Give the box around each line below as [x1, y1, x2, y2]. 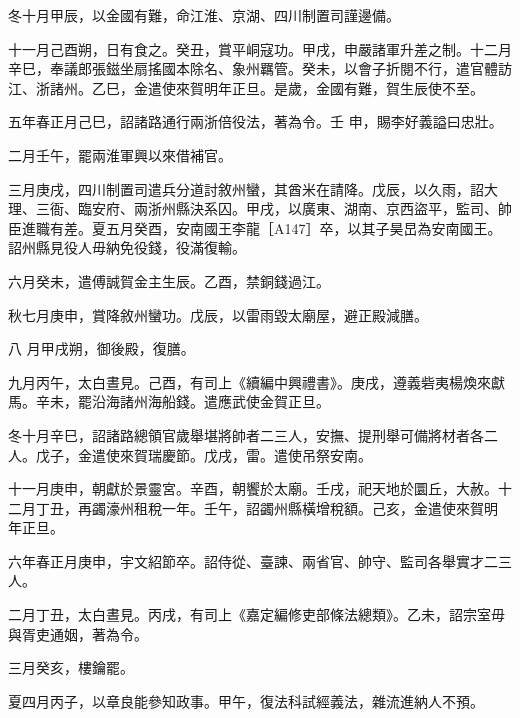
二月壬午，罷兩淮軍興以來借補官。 [8, 144, 232, 165]
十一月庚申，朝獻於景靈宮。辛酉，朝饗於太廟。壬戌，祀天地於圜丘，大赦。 [8, 478, 498, 499]
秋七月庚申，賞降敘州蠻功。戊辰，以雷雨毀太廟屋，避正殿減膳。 [8, 304, 428, 325]
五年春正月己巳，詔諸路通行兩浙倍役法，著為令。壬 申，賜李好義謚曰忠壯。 [8, 111, 503, 132]
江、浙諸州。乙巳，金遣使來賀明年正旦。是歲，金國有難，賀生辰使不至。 [8, 77, 484, 98]
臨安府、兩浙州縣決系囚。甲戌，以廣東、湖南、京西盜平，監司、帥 [77, 198, 512, 219]
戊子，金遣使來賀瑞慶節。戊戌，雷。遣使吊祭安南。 [35, 444, 372, 465]
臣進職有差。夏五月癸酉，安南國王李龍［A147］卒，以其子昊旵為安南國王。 [8, 217, 502, 238]
